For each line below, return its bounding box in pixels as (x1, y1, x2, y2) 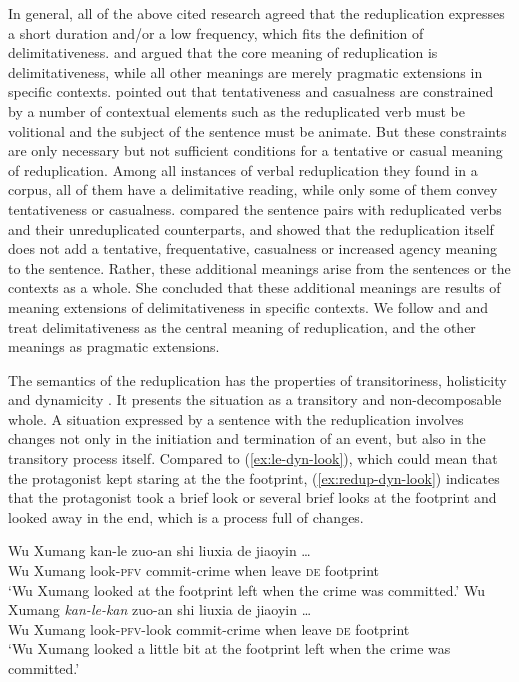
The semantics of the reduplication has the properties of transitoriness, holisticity (8, 369, 507, 390)
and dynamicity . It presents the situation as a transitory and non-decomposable (8, 389, 502, 410)
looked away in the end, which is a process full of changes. (8, 506, 364, 527)
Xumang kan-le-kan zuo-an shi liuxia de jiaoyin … (8, 599, 312, 620)
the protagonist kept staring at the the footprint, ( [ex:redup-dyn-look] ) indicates (8, 467, 500, 488)
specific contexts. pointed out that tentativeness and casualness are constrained (8, 81, 494, 102)
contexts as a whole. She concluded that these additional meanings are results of (8, 277, 501, 298)
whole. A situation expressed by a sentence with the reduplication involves (8, 408, 464, 429)
